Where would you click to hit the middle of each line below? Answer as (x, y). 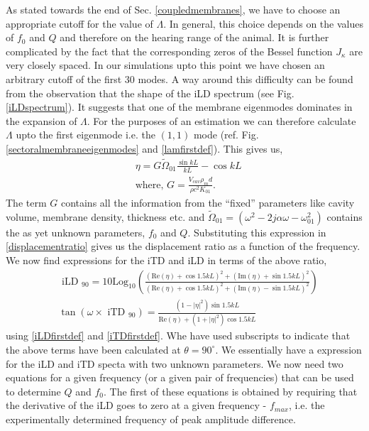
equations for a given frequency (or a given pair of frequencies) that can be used (180, 377)
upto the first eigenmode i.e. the (86, 135)
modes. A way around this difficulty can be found (246, 78)
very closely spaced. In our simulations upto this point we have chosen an (165, 65)
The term (26, 203)
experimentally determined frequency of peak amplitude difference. (151, 419)
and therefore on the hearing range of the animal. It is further (194, 37)
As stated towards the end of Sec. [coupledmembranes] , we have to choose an (173, 9)
